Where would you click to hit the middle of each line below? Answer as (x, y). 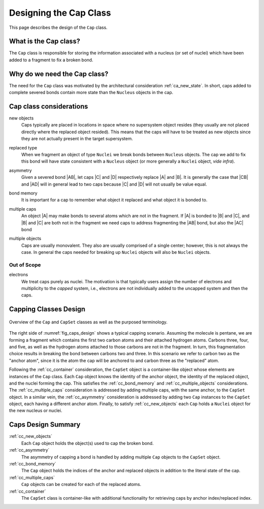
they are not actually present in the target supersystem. (77, 139)
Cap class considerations (48, 106)
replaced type (23, 147)
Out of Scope (25, 265)
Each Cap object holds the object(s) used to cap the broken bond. (88, 443)
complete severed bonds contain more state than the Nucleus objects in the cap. (91, 93)
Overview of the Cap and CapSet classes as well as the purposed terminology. (88, 322)
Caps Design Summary (45, 424)
